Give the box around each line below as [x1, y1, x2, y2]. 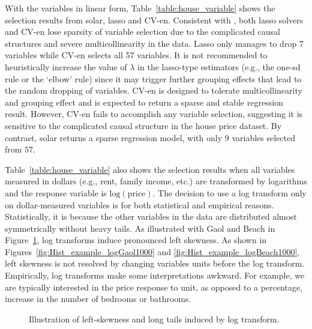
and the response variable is [5, 186, 107, 199]
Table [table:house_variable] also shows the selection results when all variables [5, 163, 295, 175]
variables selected [232, 131, 295, 143]
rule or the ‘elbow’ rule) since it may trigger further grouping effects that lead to [5, 72, 302, 85]
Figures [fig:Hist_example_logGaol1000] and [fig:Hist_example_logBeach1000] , [5, 245, 300, 258]
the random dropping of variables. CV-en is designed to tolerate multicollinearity [5, 84, 302, 97]
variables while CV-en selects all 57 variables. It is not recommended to [5, 49, 268, 61]
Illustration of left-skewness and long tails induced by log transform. [29, 312, 280, 325]
